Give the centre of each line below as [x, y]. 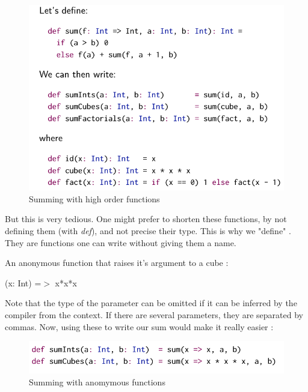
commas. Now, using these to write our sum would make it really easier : [139, 326]
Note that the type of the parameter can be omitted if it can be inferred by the [151, 303]
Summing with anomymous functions [97, 381]
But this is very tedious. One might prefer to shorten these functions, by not [146, 219]
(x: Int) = [23, 282]
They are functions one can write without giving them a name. [121, 242]
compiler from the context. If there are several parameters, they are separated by [154, 314]
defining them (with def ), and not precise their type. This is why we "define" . [148, 230]
